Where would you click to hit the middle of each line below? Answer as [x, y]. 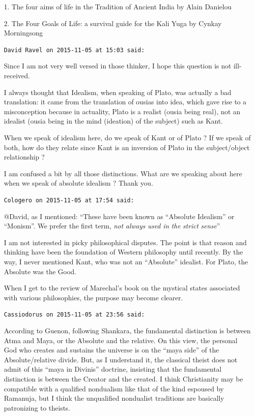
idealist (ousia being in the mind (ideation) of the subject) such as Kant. [113, 121]
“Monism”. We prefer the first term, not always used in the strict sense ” [112, 226]
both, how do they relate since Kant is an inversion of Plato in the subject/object [127, 147]
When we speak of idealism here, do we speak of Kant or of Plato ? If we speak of [127, 137]
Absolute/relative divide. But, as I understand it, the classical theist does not [121, 359]
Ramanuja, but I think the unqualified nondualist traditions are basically [114, 398]
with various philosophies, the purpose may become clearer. [94, 297]
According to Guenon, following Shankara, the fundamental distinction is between [127, 331]
